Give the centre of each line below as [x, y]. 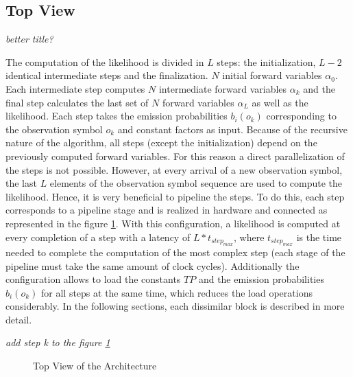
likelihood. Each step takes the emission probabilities [117, 116]
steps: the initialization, [266, 61]
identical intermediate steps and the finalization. [107, 75]
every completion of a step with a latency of [98, 237]
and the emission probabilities [261, 279]
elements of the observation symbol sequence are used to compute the [196, 183]
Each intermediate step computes [75, 88]
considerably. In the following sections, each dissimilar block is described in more [175, 306]
